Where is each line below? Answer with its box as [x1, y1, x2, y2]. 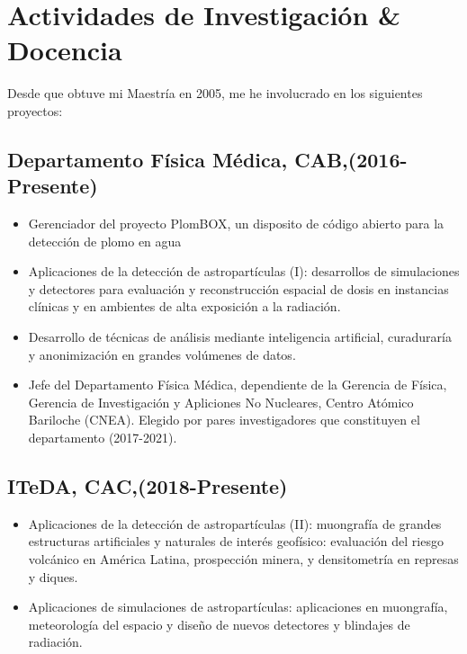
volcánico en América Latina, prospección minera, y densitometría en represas [28, 550, 459, 569]
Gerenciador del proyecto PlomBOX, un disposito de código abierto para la [28, 214, 445, 233]
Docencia [7, 31, 122, 68]
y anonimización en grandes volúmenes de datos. [28, 345, 296, 363]
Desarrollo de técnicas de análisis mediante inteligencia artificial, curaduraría [28, 327, 452, 346]
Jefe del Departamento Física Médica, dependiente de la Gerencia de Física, [28, 375, 447, 394]
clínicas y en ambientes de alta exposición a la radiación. [28, 297, 341, 316]
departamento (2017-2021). [28, 428, 177, 447]
